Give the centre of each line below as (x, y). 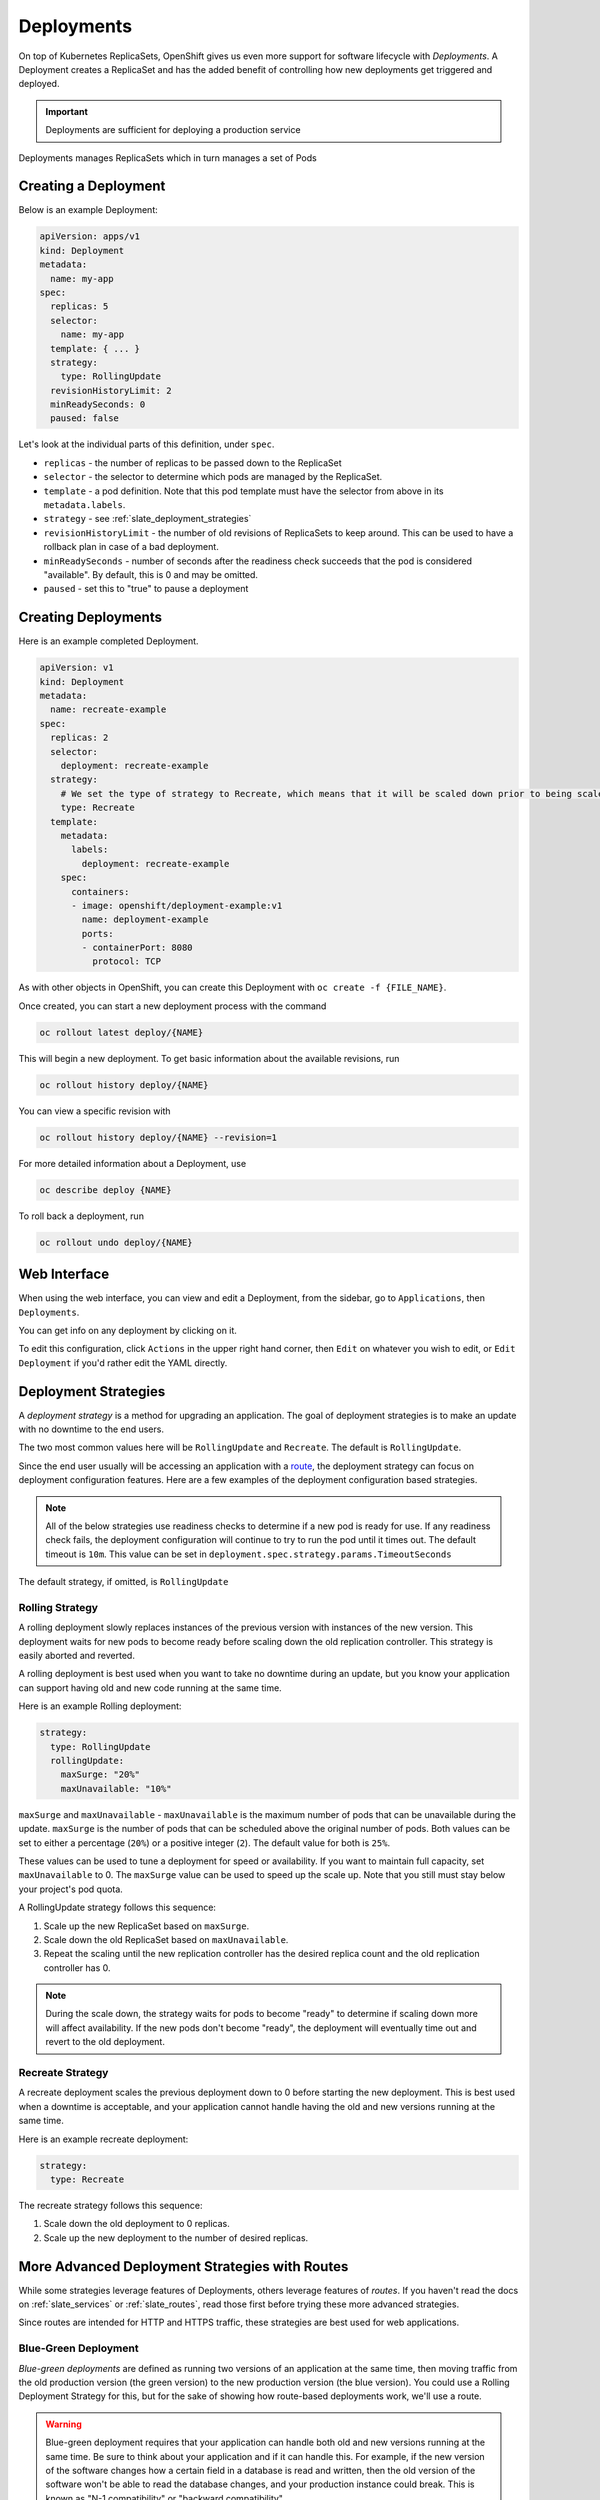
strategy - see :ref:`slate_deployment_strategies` (147, 519)
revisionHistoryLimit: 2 (111, 390)
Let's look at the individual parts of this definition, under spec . (146, 444)
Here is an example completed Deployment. (108, 641)
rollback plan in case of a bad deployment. (131, 547)
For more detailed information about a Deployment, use (132, 1163)
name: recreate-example (108, 709)
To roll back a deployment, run (81, 1216)
